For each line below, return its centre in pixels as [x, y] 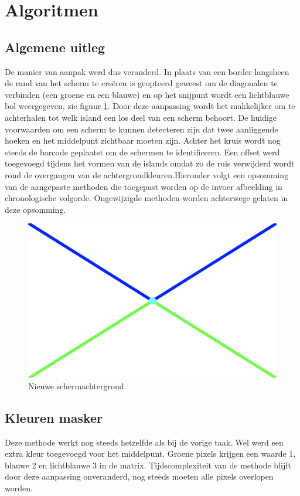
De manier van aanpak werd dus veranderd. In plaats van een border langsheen [147, 71]
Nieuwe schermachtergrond [76, 385]
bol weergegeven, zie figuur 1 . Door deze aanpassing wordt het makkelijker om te [150, 106]
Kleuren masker [54, 417]
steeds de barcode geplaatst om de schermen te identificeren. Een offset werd [142, 152]
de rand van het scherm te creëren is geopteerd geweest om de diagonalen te [141, 83]
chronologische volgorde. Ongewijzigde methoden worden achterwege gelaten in [146, 198]
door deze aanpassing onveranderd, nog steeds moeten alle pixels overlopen [139, 476]
